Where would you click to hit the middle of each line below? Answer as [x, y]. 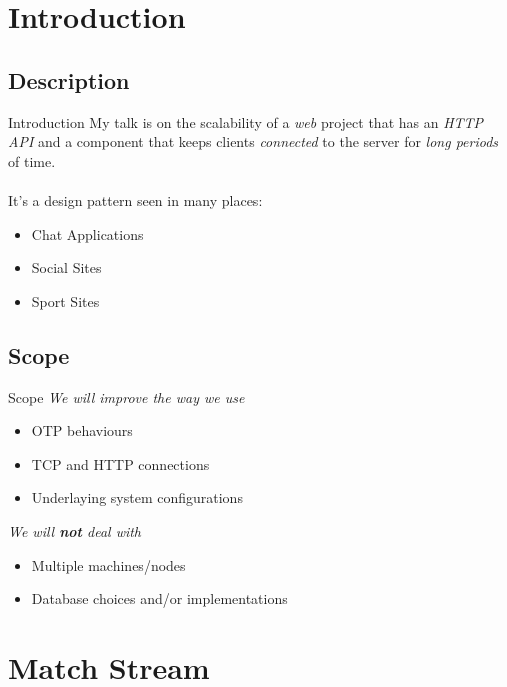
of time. [32, 160]
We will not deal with [75, 530]
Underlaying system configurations [137, 497]
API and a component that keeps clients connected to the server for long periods [253, 141]
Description [69, 79]
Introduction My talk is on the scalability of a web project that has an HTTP [246, 121]
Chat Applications [87, 233]
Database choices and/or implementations [159, 598]
